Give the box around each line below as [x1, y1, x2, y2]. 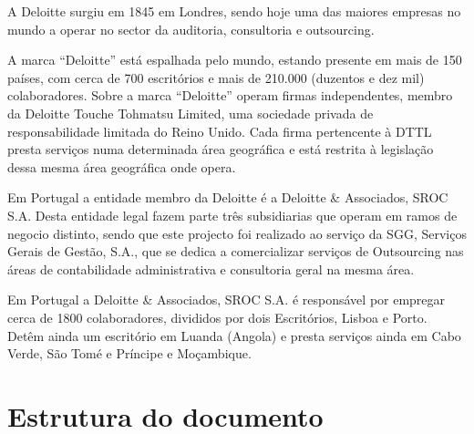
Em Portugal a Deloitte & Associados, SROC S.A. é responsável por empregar [7, 290, 446, 309]
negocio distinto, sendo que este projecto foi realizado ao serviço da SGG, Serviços [7, 223, 467, 243]
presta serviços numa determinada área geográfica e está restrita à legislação [7, 139, 434, 159]
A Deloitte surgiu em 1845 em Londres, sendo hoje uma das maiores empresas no [7, 2, 461, 20]
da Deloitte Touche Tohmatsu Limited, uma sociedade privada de [7, 103, 374, 122]
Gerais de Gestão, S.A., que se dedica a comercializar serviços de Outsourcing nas [7, 242, 464, 261]
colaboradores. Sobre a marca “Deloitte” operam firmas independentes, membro [7, 86, 453, 105]
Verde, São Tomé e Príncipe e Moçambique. [7, 344, 252, 363]
